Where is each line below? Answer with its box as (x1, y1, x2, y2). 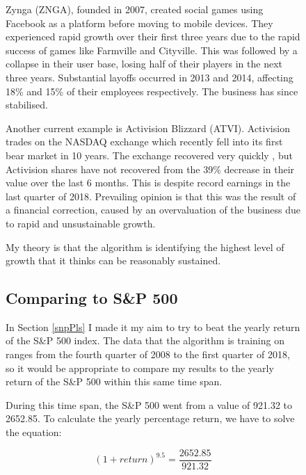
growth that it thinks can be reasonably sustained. (6, 253, 221, 268)
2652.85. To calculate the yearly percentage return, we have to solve (6, 411, 295, 426)
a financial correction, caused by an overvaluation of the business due (6, 202, 300, 217)
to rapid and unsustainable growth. (6, 216, 156, 230)
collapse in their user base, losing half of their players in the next (6, 56, 282, 71)
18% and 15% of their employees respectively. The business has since (6, 83, 298, 98)
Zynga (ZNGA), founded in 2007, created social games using (6, 2, 264, 16)
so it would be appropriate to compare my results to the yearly (6, 360, 274, 375)
